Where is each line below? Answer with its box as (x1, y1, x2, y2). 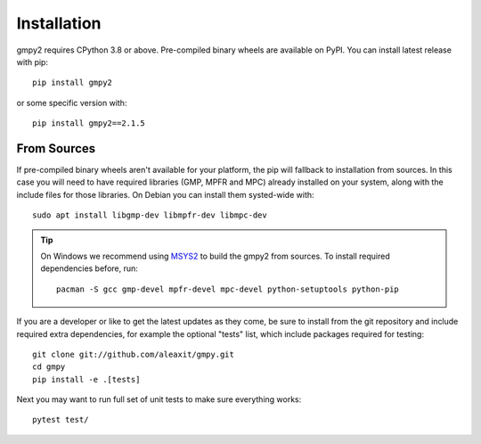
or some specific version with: (16, 97, 127, 108)
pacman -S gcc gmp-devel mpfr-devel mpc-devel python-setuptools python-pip (56, 284, 400, 294)
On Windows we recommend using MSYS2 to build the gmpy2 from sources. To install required (40, 251, 391, 261)
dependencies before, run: (40, 263, 138, 274)
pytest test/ (32, 415, 89, 425)
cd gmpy (32, 362, 66, 372)
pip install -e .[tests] (32, 374, 141, 384)
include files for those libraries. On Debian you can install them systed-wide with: (16, 189, 315, 200)
